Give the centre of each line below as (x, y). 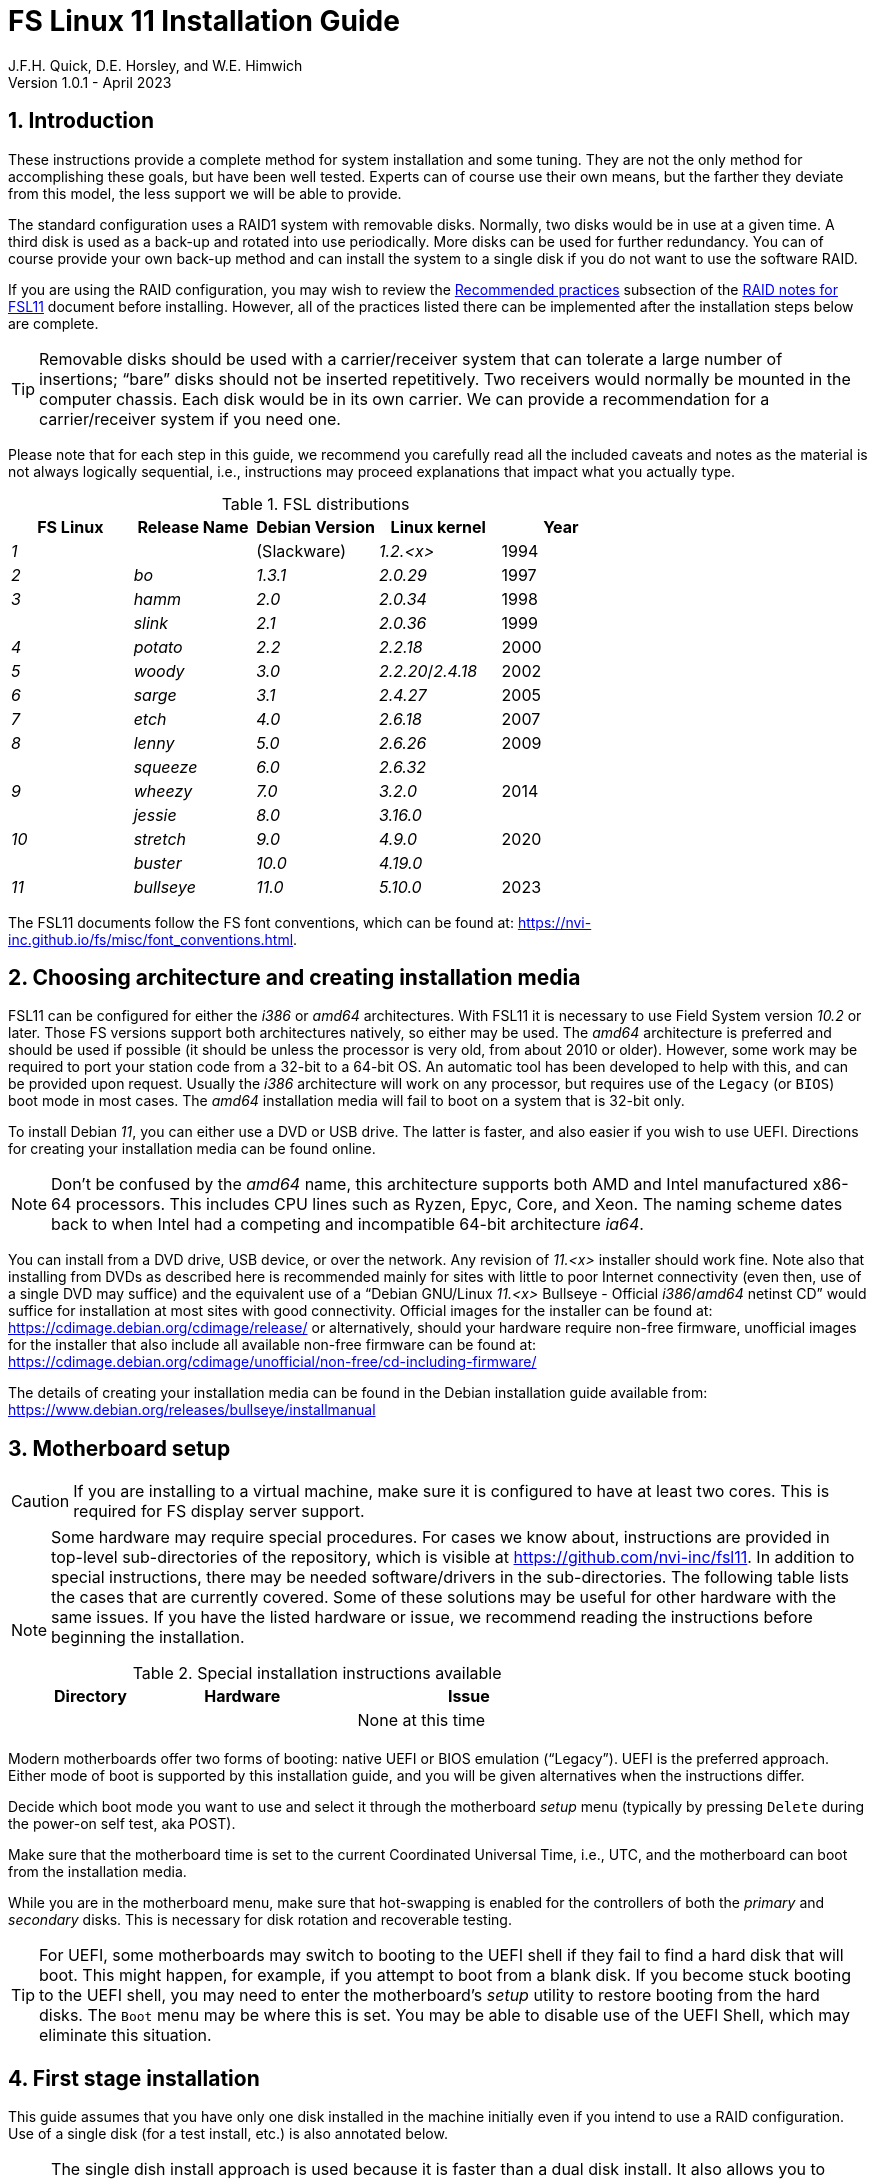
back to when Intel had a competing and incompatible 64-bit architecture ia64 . (347, 1224)
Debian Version (315, 526)
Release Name (193, 526)
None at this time (421, 1720)
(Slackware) (301, 550)
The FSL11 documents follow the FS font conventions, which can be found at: (261, 922)
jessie (155, 814)
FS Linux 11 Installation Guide (204, 21)
